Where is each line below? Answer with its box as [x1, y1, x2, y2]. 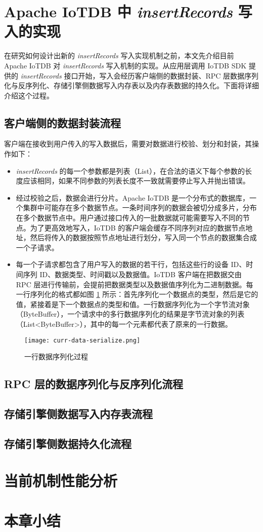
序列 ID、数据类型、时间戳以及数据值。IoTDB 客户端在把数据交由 [23, 269, 242, 280]
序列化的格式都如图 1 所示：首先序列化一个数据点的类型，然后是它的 [30, 289, 258, 299]
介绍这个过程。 [4, 90, 54, 100]
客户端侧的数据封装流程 [4, 115, 121, 130]
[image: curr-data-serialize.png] [24, 336, 141, 344]
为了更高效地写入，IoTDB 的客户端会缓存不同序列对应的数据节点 [30, 222, 246, 233]
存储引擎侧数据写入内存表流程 [4, 406, 153, 421]
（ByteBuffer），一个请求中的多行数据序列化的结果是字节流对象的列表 [16, 309, 245, 319]
